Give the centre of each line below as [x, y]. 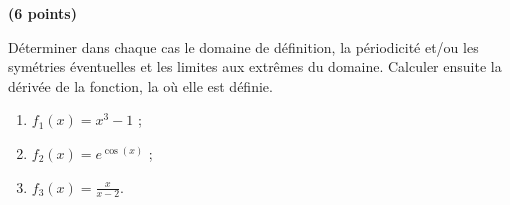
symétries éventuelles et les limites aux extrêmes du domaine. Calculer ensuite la [255, 66]
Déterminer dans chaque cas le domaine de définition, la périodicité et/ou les [243, 46]
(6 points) [42, 13]
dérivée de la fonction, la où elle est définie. [140, 85]
